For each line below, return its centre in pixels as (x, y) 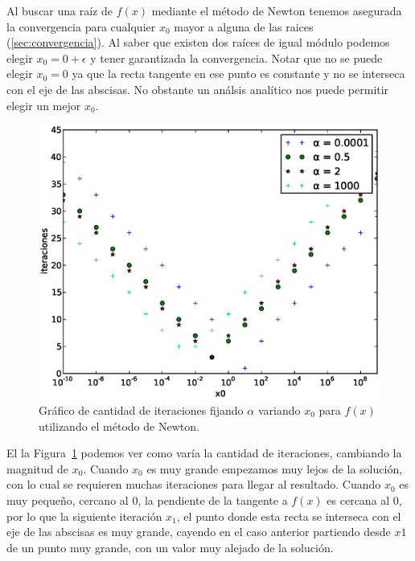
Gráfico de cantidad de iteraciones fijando (141, 409)
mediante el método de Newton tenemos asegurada (277, 10)
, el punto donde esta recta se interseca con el (289, 516)
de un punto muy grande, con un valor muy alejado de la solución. (170, 547)
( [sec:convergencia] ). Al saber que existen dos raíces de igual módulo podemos (198, 42)
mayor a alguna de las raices (244, 26)
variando (279, 409)
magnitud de (38, 468)
